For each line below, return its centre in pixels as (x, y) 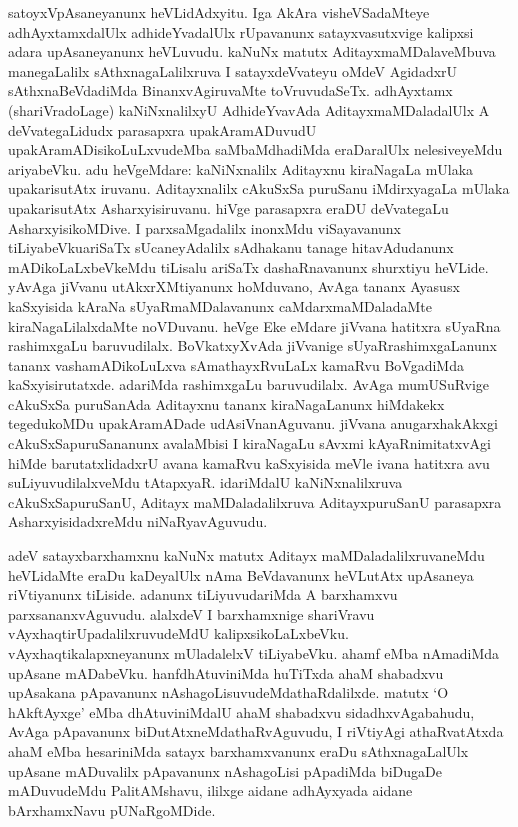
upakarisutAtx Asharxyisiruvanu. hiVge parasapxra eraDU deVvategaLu (228, 207)
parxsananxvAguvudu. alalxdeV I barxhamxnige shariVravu (191, 613)
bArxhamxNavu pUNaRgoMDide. (112, 809)
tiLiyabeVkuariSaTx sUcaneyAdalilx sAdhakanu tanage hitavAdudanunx (231, 247)
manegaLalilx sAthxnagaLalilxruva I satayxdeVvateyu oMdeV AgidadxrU (233, 70)
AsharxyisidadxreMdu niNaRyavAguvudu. (138, 521)
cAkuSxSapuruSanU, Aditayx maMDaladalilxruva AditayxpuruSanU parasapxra (255, 501)
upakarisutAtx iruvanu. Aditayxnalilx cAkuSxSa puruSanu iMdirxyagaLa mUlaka (259, 188)
